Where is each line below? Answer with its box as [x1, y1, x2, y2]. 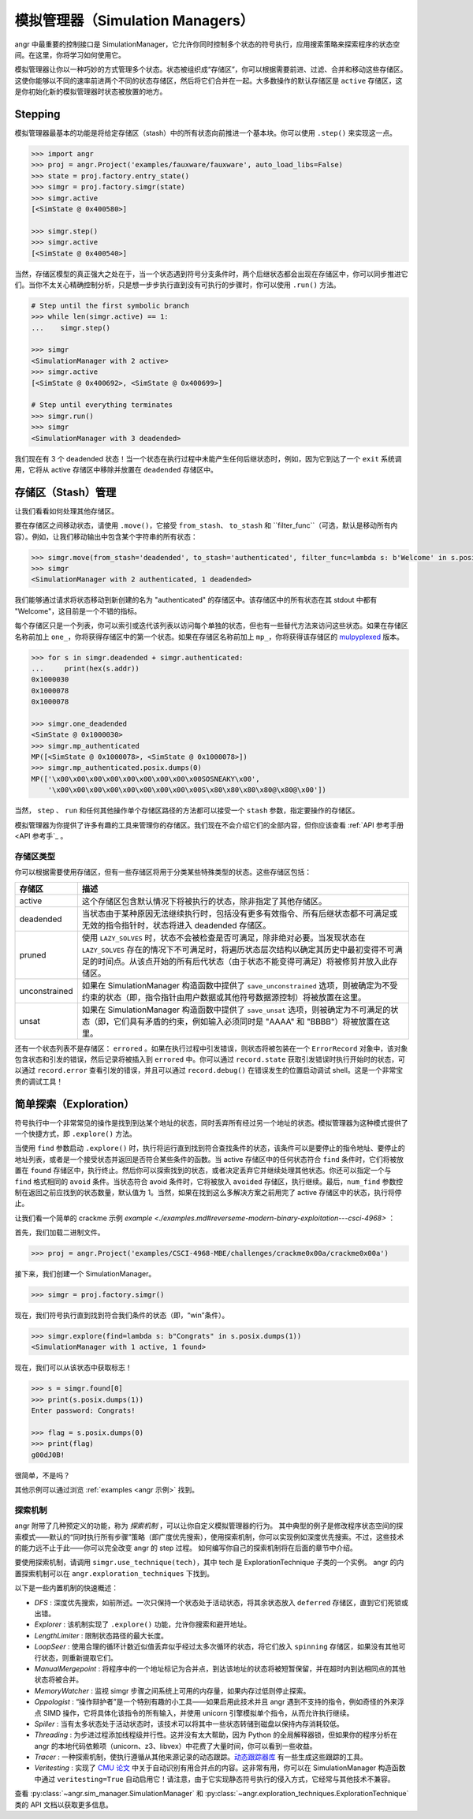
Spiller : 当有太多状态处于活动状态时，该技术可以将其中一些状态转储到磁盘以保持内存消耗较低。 [34, 1719, 344, 1728]
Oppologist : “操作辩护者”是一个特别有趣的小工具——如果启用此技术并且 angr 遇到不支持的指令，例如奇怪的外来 [34, 1697, 398, 1707]
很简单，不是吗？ [14, 1470, 70, 1480]
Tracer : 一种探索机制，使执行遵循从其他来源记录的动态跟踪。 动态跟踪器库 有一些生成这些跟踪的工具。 [34, 1752, 368, 1762]
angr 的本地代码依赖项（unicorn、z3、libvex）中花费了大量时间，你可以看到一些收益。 [34, 1741, 317, 1750]
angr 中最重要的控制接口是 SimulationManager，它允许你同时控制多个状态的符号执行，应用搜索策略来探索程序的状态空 [14, 39, 400, 49]
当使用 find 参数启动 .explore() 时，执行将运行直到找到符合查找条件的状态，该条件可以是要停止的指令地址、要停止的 [14, 1144, 405, 1153]
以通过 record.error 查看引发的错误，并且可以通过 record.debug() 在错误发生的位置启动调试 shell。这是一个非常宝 [14, 1066, 404, 1075]
